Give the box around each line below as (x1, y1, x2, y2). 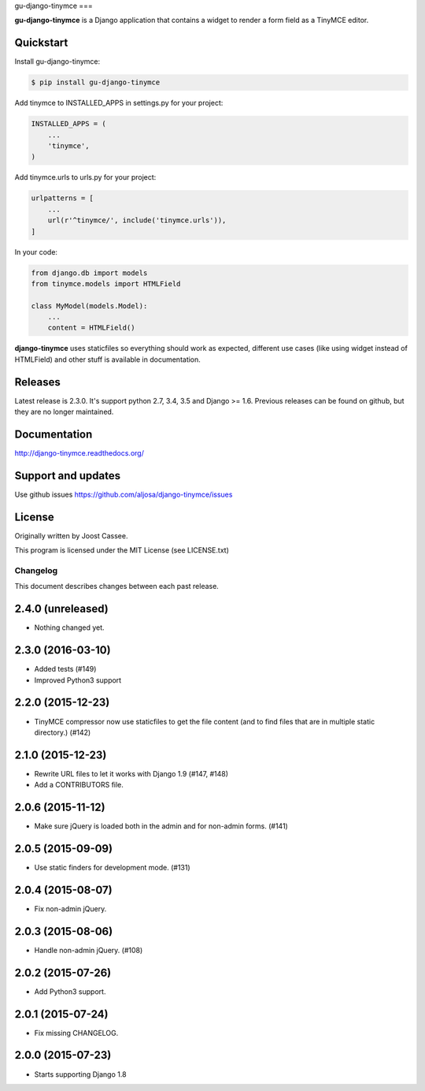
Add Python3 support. (34, 986, 106, 996)
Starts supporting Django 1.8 (34, 1069, 127, 1079)
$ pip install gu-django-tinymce (31, 78, 161, 87)
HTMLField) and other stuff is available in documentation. (14, 355, 201, 364)
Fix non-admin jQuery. (34, 903, 107, 914)
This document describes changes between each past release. (14, 582, 220, 591)
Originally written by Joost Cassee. (14, 531, 128, 540)
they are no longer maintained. (14, 407, 114, 417)
